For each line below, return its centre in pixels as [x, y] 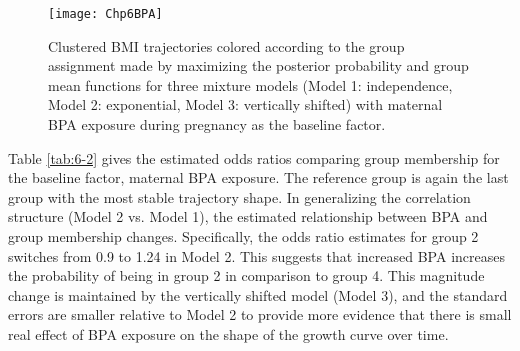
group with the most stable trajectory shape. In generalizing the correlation [239, 196]
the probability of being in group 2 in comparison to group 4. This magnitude [246, 275]
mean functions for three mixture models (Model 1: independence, [250, 84]
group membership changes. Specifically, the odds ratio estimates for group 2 [243, 236]
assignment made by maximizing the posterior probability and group [258, 65]
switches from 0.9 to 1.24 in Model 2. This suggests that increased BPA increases [256, 255]
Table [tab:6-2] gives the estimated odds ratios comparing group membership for [254, 157]
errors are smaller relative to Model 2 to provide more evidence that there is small [260, 314]
